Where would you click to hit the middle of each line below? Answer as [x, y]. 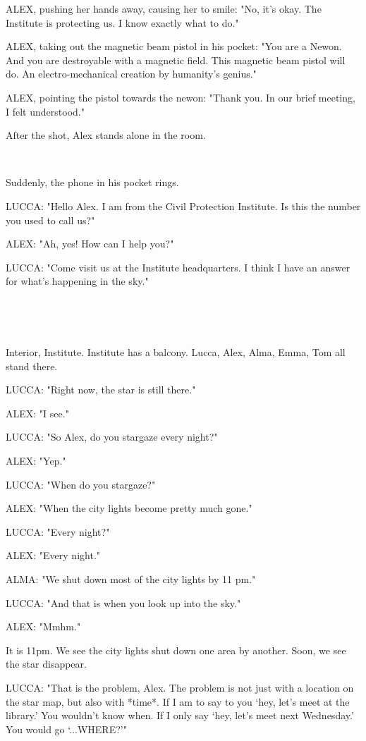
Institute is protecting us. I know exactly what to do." [122, 22]
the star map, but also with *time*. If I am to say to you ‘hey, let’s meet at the [178, 701]
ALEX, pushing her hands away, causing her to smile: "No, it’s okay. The [164, 8]
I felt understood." [45, 111]
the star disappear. [46, 664]
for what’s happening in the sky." [77, 281]
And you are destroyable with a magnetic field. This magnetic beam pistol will [176, 60]
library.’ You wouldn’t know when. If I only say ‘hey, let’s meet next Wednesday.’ [180, 715]
